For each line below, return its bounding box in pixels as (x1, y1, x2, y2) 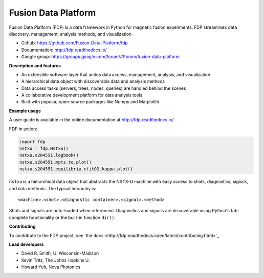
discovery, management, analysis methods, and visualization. (9, 31, 133, 37)
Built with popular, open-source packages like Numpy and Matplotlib (21, 99, 159, 105)
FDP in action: (9, 126, 38, 132)
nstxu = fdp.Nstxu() (19, 146, 68, 151)
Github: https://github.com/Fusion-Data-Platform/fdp (21, 40, 128, 46)
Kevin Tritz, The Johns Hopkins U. (21, 257, 90, 263)
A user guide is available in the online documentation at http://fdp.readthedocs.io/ (9, 117, 174, 123)
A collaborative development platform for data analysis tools (21, 92, 143, 98)
